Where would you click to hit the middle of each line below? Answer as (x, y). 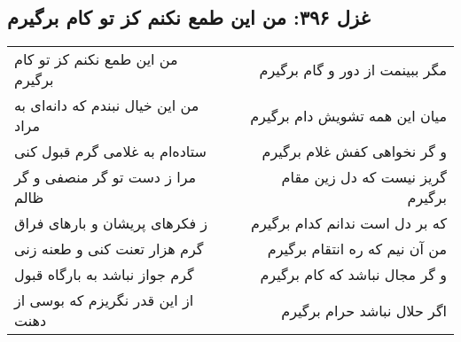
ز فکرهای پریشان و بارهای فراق (111, 223)
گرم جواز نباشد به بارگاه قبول (104, 275)
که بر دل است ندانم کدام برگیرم (349, 223)
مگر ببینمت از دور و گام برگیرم (353, 69)
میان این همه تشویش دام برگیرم (348, 115)
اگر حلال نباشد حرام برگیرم (364, 310)
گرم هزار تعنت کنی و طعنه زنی (109, 249)
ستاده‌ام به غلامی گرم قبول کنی (110, 152)
